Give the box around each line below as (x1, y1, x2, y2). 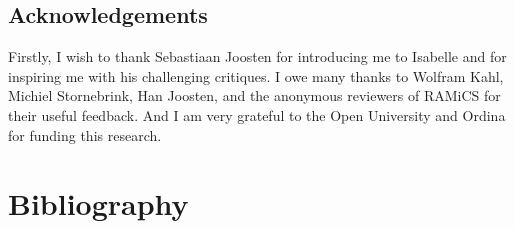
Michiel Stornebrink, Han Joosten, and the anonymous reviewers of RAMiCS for (8, 85, 501, 106)
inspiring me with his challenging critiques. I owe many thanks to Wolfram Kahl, (8, 65, 504, 86)
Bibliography (8, 183, 189, 224)
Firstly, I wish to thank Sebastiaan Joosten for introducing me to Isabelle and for (8, 46, 507, 67)
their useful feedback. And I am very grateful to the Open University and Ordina (8, 104, 506, 125)
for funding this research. (8, 124, 162, 145)
